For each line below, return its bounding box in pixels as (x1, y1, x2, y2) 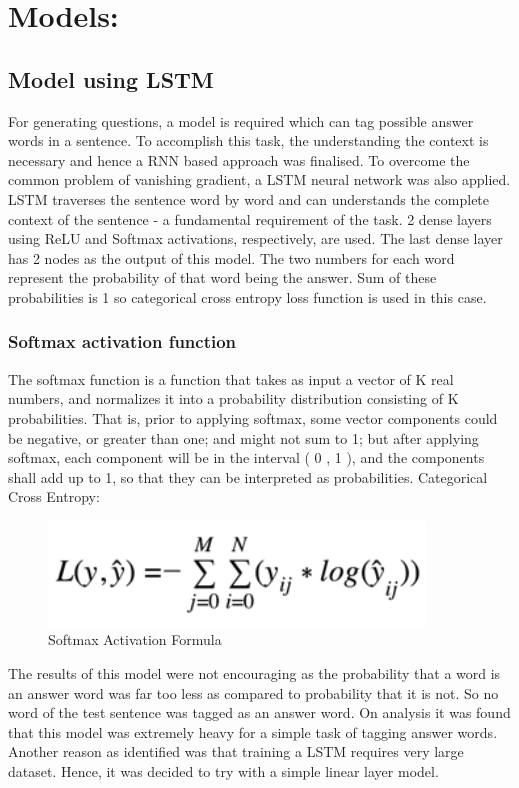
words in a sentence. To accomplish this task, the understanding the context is (8, 130, 489, 151)
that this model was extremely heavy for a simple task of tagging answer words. (8, 721, 498, 742)
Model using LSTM (8, 63, 214, 94)
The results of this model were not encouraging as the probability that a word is (8, 663, 501, 684)
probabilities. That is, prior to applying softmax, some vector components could (8, 407, 498, 428)
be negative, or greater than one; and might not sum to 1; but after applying (8, 427, 479, 448)
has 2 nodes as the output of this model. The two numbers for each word (8, 247, 455, 268)
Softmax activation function (8, 329, 237, 354)
